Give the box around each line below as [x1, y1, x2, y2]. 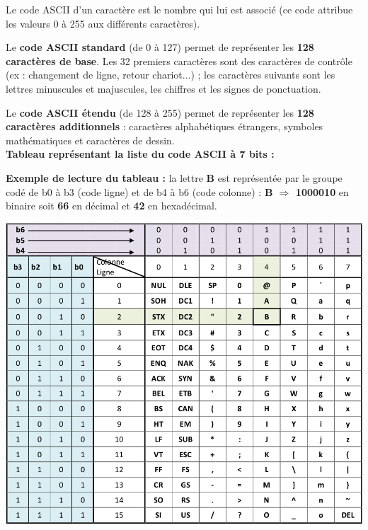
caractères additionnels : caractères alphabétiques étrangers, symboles [6, 119, 323, 134]
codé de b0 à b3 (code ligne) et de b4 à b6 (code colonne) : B [6, 184, 273, 199]
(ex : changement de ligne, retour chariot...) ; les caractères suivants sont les [6, 67, 335, 82]
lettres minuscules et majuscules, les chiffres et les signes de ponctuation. [6, 81, 321, 96]
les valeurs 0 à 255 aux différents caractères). [6, 16, 200, 30]
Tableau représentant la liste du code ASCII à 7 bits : [6, 146, 275, 161]
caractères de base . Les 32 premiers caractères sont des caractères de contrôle [6, 53, 352, 68]
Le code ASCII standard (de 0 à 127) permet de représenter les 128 [6, 40, 314, 54]
